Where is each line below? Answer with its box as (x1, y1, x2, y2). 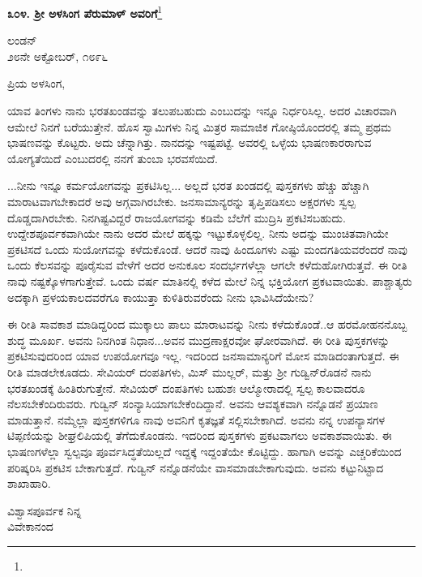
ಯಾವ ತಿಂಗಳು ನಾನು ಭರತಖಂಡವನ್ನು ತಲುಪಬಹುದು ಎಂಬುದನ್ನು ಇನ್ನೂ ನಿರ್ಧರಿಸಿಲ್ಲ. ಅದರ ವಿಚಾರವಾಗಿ (7, 102, 397, 119)
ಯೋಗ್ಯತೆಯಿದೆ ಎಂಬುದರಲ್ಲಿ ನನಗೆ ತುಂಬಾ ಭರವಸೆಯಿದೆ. (7, 149, 218, 166)
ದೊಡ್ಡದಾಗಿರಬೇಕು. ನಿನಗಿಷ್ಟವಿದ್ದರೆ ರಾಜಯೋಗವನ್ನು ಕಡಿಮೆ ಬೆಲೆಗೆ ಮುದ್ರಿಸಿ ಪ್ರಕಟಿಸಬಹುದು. (7, 209, 346, 226)
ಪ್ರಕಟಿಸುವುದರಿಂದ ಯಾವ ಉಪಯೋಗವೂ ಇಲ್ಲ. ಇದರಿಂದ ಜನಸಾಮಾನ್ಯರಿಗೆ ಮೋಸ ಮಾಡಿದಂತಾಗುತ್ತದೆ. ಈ (7, 347, 399, 364)
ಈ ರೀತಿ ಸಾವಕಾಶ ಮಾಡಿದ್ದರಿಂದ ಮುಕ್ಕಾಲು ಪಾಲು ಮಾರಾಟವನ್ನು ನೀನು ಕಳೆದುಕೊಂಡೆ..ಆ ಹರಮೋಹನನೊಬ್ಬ (7, 316, 407, 333)
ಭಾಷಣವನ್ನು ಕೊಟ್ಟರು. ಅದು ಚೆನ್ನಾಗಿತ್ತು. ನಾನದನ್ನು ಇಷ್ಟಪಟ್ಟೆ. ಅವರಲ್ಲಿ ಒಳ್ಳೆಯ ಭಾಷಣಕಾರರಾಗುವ (7, 134, 372, 151)
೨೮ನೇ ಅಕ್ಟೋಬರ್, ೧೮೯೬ (7, 47, 109, 64)
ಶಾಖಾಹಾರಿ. (7, 475, 51, 492)
